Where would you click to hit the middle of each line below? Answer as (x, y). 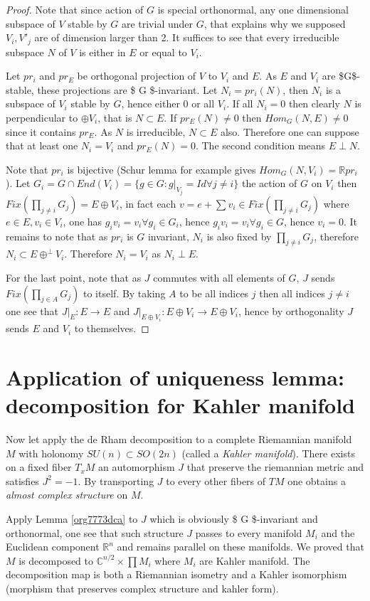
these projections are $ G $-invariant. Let (127, 89)
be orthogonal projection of (137, 76)
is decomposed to (56, 560)
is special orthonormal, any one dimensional (253, 9)
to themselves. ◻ (112, 328)
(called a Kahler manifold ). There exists (268, 453)
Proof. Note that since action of (75, 9)
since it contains (41, 131)
